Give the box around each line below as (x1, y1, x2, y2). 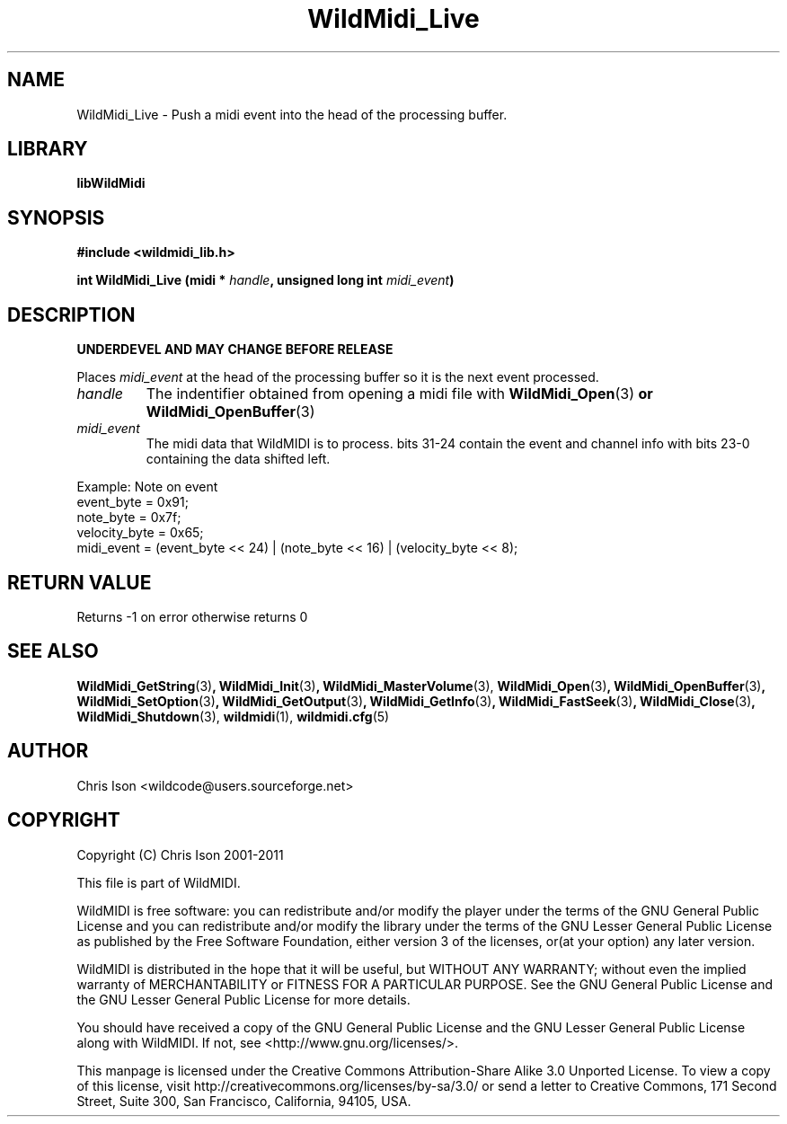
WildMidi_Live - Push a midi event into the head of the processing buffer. (76, 106, 508, 122)
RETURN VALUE (7, 571, 152, 594)
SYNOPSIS (7, 206, 105, 229)
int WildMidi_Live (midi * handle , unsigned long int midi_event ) (76, 272, 455, 288)
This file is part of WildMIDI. (76, 874, 241, 890)
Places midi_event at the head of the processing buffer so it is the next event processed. (76, 369, 599, 385)
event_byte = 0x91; (76, 494, 189, 510)
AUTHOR (7, 739, 89, 763)
